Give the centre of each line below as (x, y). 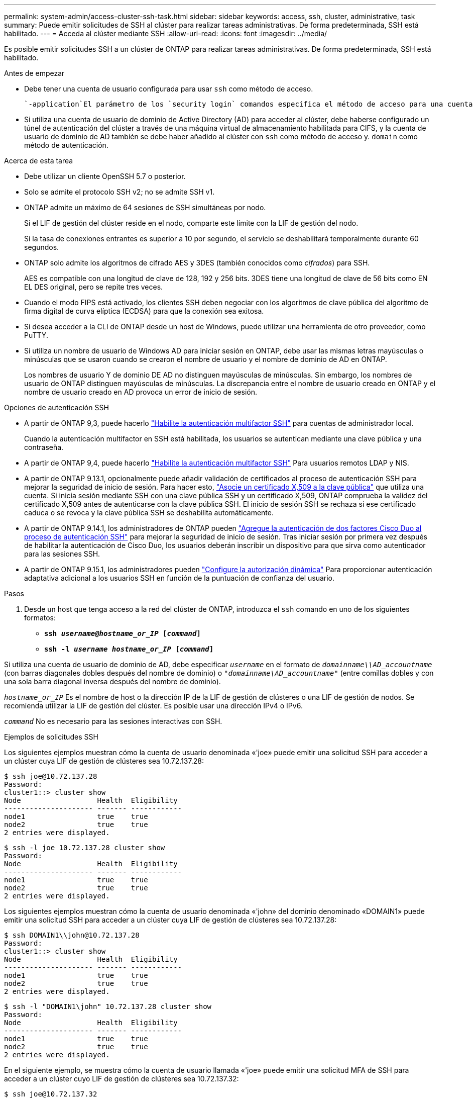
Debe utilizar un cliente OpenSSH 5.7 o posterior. (105, 176)
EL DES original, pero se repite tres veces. (94, 287)
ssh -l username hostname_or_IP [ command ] (129, 649)
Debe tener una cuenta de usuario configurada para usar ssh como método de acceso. (169, 89)
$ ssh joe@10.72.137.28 (51, 776)
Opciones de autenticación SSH (56, 407)
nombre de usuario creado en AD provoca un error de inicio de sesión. (141, 392)
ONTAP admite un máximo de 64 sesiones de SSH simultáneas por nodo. (145, 207)
